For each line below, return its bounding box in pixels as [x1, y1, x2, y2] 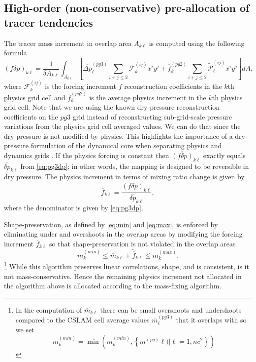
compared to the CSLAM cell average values [15, 315, 150, 325]
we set [15, 324, 34, 334]
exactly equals [203, 150, 246, 161]
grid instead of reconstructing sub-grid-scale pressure [72, 111, 232, 121]
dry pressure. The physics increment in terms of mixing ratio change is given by [4, 171, 245, 181]
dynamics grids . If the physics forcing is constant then [4, 150, 169, 161]
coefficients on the [4, 111, 58, 121]
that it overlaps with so [176, 315, 247, 325]
